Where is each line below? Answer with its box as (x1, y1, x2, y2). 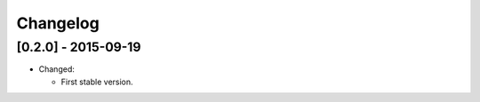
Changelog (16, 13, 100, 33)
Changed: (38, 64, 75, 75)
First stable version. (60, 76, 133, 87)
